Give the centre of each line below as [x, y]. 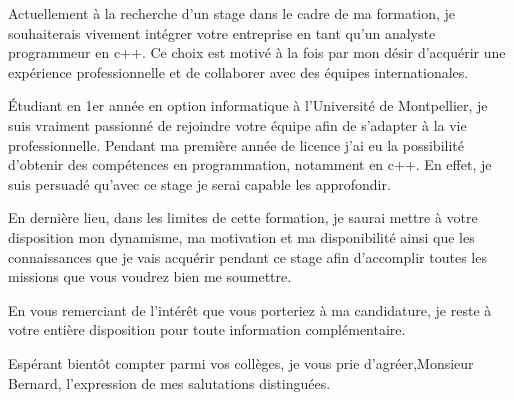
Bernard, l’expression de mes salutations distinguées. [169, 382]
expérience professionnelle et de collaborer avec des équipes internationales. [238, 71]
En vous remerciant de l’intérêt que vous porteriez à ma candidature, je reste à [250, 309]
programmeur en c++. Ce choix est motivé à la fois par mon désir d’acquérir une [257, 52]
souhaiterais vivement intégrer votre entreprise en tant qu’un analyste [222, 32]
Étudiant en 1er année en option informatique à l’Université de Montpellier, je [248, 105]
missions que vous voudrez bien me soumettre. [150, 276]
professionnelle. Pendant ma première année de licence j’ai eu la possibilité [236, 144]
